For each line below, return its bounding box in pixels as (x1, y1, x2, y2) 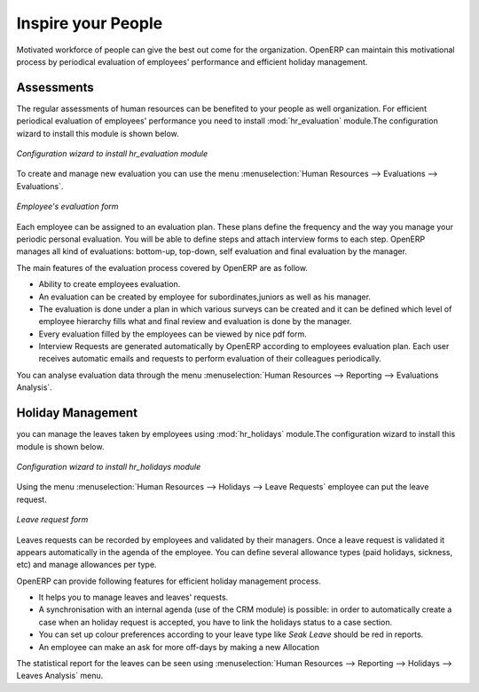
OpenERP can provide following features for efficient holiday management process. (16, 576, 321, 586)
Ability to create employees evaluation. (38, 279, 181, 290)
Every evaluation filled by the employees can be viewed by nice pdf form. (38, 329, 307, 339)
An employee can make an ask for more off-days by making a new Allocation (38, 641, 319, 652)
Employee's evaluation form (16, 201, 119, 212)
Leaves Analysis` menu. (16, 671, 104, 681)
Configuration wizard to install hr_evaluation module (16, 148, 208, 159)
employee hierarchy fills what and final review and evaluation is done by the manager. (38, 316, 352, 327)
